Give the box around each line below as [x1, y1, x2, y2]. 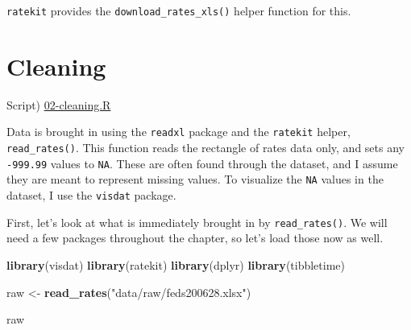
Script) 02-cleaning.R [6, 96, 111, 113]
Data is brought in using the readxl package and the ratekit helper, [6, 123, 351, 140]
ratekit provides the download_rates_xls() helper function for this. [6, 2, 351, 19]
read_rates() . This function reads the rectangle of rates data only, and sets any [6, 139, 405, 156]
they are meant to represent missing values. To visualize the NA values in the [6, 171, 384, 188]
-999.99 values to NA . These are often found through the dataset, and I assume [6, 155, 398, 171]
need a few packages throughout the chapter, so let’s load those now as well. [6, 229, 384, 246]
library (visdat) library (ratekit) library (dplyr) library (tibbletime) [6, 256, 345, 273]
